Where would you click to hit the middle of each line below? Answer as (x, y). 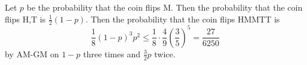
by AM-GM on (32, 53)
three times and (112, 53)
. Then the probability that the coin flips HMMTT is (183, 19)
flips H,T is (25, 19)
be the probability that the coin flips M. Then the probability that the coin (165, 7)
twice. (165, 53)
